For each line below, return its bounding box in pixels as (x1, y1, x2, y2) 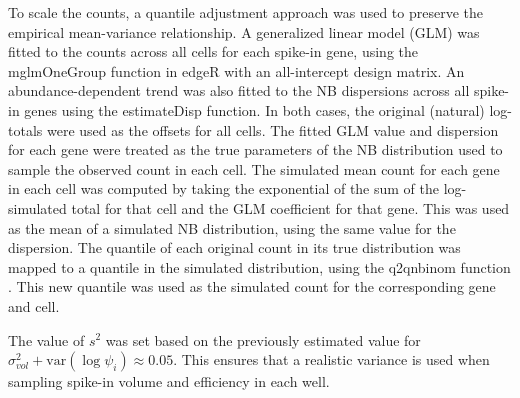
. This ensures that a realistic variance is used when (173, 349, 490, 370)
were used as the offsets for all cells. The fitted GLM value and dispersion (46, 119, 499, 140)
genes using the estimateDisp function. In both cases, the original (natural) (24, 99, 485, 120)
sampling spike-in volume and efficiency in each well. (8, 371, 330, 392)
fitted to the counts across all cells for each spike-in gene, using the (8, 41, 418, 62)
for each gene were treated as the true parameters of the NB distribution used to (8, 139, 503, 160)
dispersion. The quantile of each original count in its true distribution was (8, 237, 461, 258)
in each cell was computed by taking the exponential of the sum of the (8, 178, 440, 199)
